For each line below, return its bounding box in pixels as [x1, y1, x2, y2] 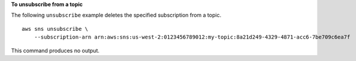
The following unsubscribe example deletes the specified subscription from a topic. [11, 12, 222, 19]
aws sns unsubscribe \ [22, 25, 89, 32]
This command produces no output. [11, 47, 100, 54]
